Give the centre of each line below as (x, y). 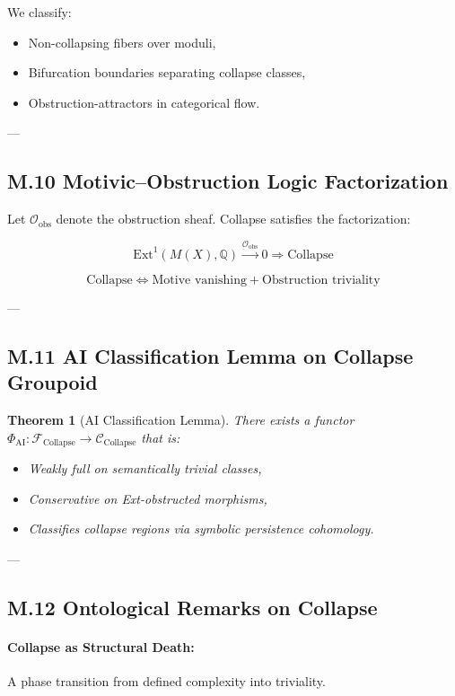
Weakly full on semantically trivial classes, (145, 468)
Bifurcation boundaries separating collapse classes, (167, 72)
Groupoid (52, 382)
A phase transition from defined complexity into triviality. (166, 681)
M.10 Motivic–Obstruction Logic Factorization (228, 181)
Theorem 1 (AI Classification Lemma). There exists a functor (181, 420)
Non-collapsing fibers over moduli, (122, 42)
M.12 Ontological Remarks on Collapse (192, 607)
